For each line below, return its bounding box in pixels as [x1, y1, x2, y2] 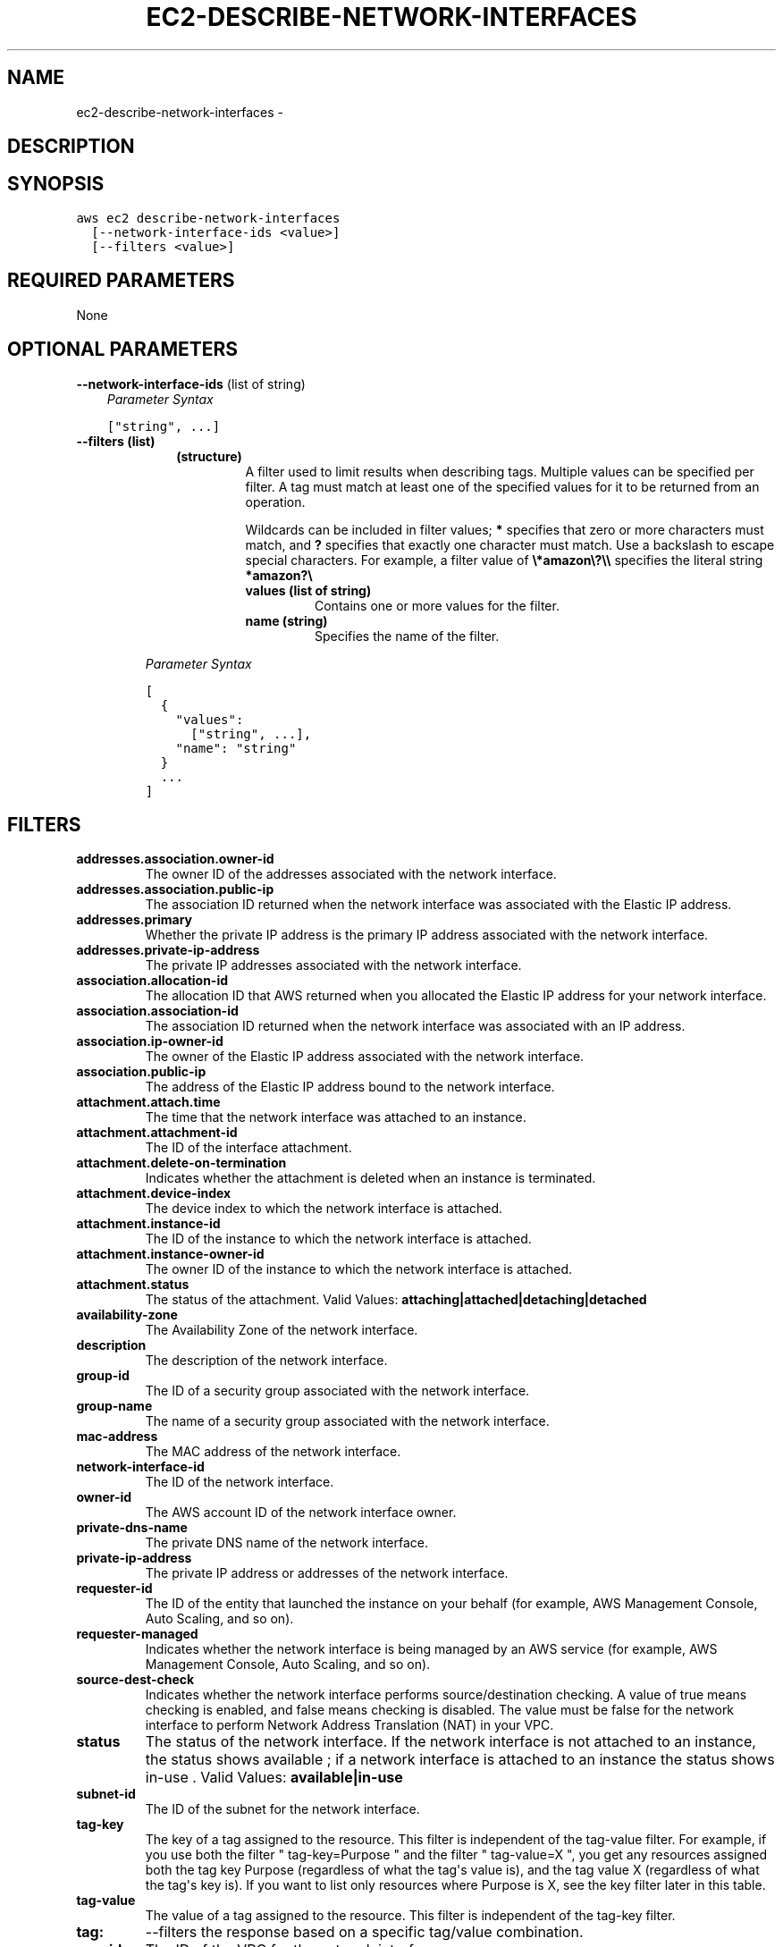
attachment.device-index [76, 1185, 232, 1201]
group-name [76, 1398, 153, 1414]
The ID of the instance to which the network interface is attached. [145, 1231, 532, 1247]
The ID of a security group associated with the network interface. [145, 1383, 530, 1399]
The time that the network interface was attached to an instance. [145, 1109, 526, 1125]
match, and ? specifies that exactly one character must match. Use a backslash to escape [245, 536, 775, 552]
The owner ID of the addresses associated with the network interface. [145, 866, 557, 882]
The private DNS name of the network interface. [145, 1535, 429, 1551]
